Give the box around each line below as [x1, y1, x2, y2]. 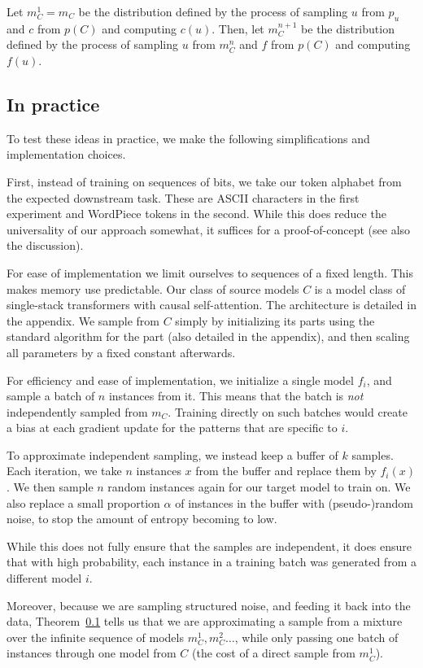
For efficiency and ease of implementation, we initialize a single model [7, 371, 354, 388]
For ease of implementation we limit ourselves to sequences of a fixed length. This [7, 264, 414, 281]
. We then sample [7, 478, 94, 496]
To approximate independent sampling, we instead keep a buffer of [7, 446, 338, 463]
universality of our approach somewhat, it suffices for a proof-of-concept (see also [7, 220, 411, 238]
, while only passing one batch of [234, 628, 399, 645]
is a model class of [314, 280, 406, 297]
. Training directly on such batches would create [168, 403, 408, 420]
